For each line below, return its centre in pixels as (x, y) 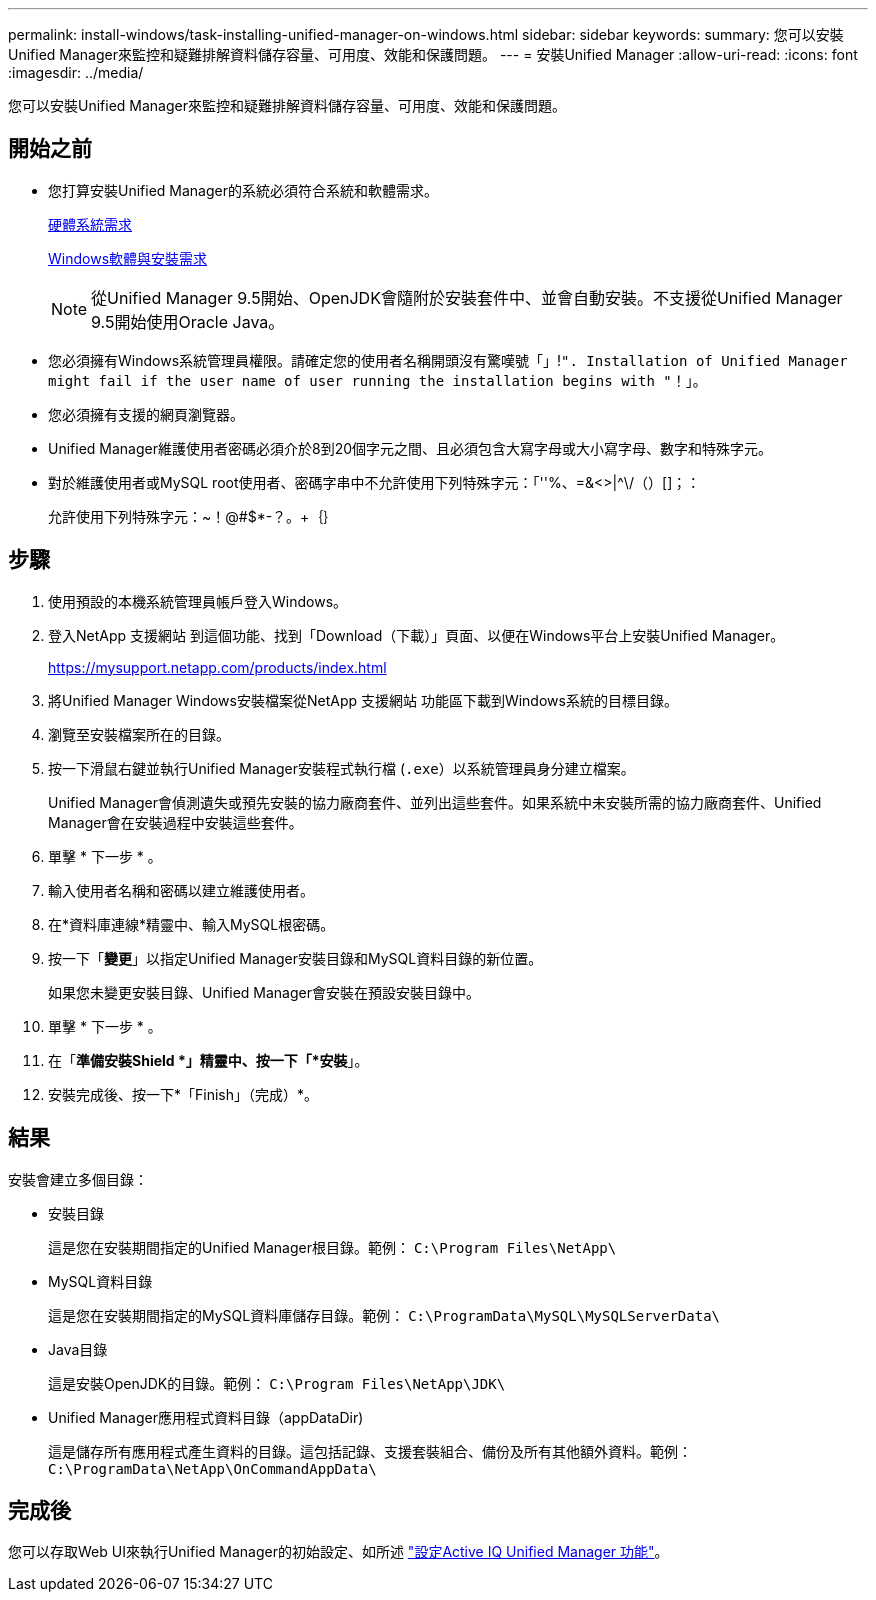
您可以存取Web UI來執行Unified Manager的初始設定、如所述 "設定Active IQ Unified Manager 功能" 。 (338, 1552)
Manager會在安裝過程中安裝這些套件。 (175, 822)
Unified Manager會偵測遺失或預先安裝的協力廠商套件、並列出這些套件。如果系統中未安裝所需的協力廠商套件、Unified (435, 802)
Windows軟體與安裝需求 (128, 258)
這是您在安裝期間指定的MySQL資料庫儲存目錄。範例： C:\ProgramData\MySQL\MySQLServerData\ (384, 1315)
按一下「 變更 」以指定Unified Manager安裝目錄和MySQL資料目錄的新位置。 (295, 958)
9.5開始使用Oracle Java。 (188, 321)
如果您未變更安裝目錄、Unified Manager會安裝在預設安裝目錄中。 (264, 992)
